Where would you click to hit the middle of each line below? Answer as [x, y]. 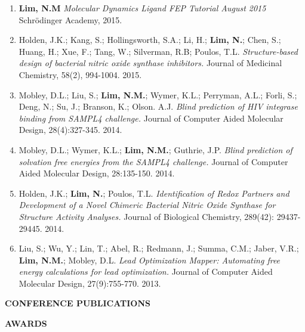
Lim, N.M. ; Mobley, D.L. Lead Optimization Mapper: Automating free [150, 260]
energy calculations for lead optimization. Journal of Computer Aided [146, 272]
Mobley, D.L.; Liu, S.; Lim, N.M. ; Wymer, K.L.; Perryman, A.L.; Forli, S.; [158, 94]
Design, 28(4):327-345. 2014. [70, 130]
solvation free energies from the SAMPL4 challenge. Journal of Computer [153, 161]
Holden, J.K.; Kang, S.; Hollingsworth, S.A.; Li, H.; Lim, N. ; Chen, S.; [150, 40]
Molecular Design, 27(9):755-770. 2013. [90, 283]
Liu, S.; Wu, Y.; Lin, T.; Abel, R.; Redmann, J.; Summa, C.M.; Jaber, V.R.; [159, 248]
